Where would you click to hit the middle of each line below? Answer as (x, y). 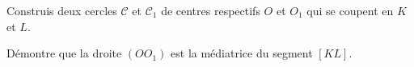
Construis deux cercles (62, 10)
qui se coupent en (350, 10)
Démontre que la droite (64, 53)
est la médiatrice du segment (242, 53)
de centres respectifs (211, 10)
